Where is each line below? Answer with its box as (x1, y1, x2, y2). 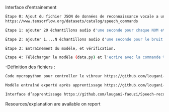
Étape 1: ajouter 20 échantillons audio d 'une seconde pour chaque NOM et (5, 28, 165, 33)
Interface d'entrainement (5, 5, 57, 10)
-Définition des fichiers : (5, 64, 55, 70)
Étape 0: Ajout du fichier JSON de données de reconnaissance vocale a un (5, 14, 165, 19)
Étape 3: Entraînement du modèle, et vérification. (5, 46, 116, 51)
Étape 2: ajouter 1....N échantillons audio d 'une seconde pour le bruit (5, 37, 163, 42)
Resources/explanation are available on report (5, 100, 101, 107)
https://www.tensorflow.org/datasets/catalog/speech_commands (5, 19, 138, 24)
